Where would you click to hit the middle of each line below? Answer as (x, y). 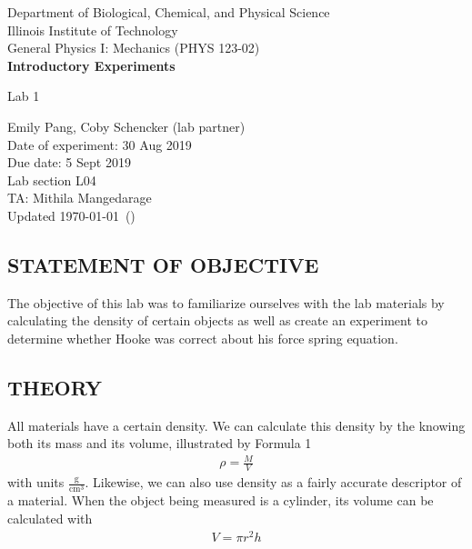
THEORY (55, 387)
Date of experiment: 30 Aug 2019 (100, 144)
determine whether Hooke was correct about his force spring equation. (203, 338)
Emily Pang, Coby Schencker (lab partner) (126, 126)
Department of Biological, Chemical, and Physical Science (169, 12)
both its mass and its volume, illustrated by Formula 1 (160, 443)
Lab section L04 (52, 180)
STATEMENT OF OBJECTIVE (163, 264)
